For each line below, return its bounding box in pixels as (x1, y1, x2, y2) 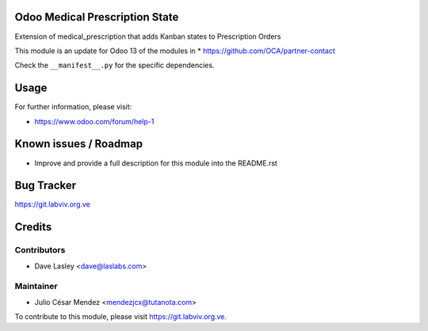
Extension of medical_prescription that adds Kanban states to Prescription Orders (14, 32, 281, 41)
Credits (14, 220, 52, 234)
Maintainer (14, 281, 58, 292)
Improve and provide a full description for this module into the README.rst (34, 158, 277, 168)
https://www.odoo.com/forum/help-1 (34, 116, 155, 126)
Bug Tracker (14, 179, 77, 192)
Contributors (14, 245, 66, 256)
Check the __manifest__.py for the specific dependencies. (14, 60, 215, 70)
